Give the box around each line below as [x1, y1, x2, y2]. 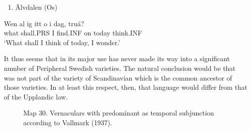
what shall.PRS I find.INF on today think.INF [4, 28, 142, 38]
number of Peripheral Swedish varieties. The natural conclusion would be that [4, 63, 235, 73]
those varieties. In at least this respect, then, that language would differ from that [4, 82, 248, 92]
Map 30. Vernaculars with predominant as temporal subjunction [23, 108, 214, 118]
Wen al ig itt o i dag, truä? [4, 18, 84, 28]
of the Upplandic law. [4, 91, 68, 101]
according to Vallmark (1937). [23, 117, 112, 127]
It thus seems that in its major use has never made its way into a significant [4, 53, 230, 64]
